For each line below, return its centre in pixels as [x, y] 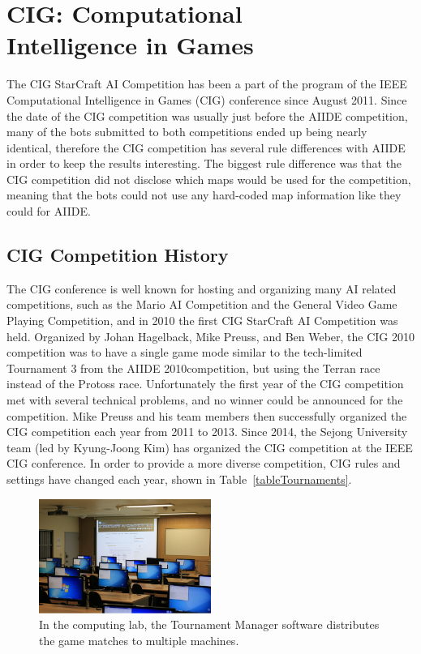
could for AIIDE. [49, 211]
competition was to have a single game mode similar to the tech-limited [185, 352]
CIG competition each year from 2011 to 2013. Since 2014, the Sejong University [207, 432]
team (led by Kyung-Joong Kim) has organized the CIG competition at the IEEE [210, 447]
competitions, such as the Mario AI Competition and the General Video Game [202, 304]
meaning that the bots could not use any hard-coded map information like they [204, 195]
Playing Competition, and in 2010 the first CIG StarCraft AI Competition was [202, 321]
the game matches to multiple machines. [139, 640]
